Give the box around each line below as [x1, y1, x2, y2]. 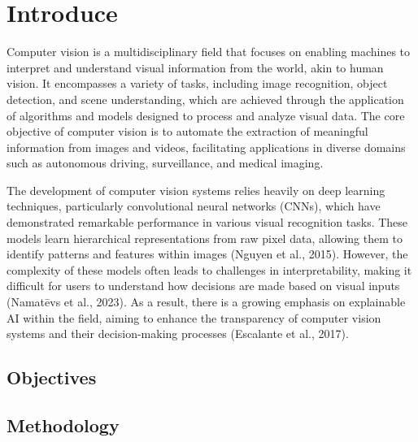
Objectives [7, 365, 97, 390]
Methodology [7, 412, 120, 437]
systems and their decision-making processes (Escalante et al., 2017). [7, 325, 349, 342]
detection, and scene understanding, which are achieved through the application [7, 90, 404, 107]
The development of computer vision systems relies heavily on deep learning [7, 181, 385, 198]
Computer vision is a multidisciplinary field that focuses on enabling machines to [7, 43, 411, 60]
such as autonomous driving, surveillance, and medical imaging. [7, 154, 324, 171]
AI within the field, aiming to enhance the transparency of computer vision [7, 309, 381, 326]
